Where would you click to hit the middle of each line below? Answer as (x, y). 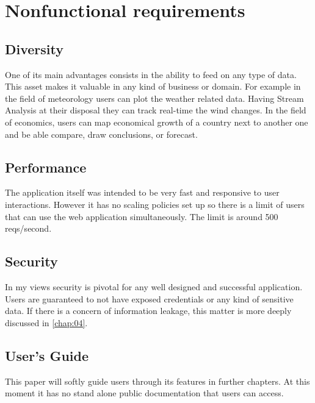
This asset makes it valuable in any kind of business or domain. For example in (153, 86)
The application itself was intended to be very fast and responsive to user (142, 192)
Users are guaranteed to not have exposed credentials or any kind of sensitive (149, 298)
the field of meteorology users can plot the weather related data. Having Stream (154, 98)
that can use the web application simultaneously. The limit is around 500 (142, 216)
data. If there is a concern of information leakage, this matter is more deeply (148, 311)
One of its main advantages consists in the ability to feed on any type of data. (151, 74)
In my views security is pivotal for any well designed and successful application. (154, 286)
